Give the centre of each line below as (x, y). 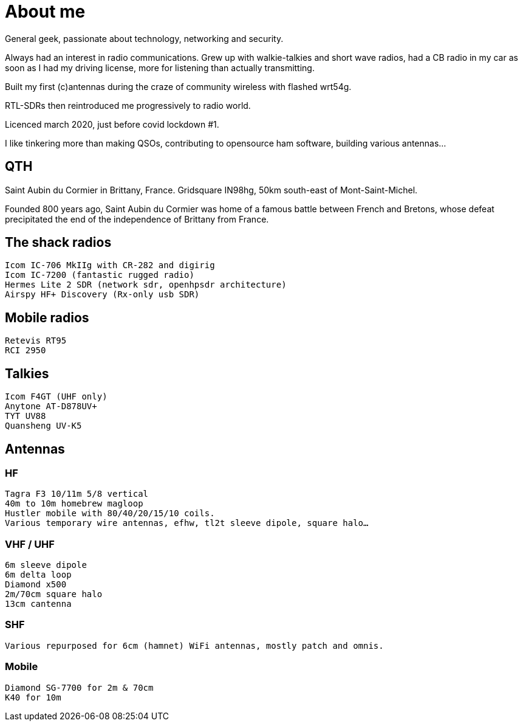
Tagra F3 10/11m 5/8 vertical (77, 494)
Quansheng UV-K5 (43, 426)
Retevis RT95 (36, 341)
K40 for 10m (33, 697)
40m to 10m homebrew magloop (74, 504)
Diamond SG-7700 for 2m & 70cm (79, 687)
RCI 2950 (26, 351)
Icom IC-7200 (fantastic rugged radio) (100, 275)
